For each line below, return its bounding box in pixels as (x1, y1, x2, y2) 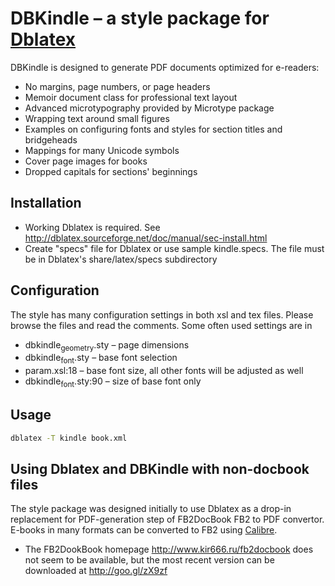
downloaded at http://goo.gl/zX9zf (24, 565, 168, 577)
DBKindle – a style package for (10, 7, 270, 30)
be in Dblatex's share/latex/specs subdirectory (24, 253, 218, 265)
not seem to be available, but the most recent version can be (24, 554, 275, 566)
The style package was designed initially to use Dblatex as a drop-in (10, 503, 292, 515)
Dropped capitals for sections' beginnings (24, 165, 198, 177)
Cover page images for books (24, 155, 148, 167)
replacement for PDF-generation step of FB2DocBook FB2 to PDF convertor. (10, 513, 325, 526)
